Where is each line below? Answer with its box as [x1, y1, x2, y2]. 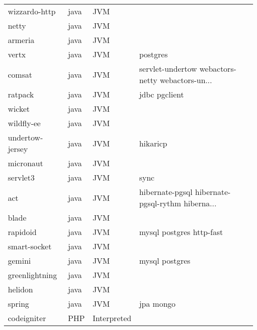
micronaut [8, 157, 43, 169]
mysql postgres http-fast [139, 226, 223, 237]
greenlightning [8, 269, 57, 281]
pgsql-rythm [139, 197, 181, 209]
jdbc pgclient [139, 89, 184, 100]
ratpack [8, 89, 34, 100]
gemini [8, 255, 31, 266]
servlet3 [8, 172, 35, 183]
